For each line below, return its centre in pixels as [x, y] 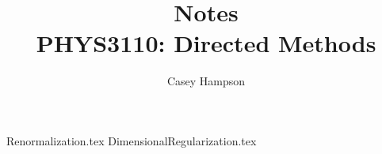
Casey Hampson [206, 81]
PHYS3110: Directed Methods [206, 43]
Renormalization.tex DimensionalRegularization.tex [132, 140]
